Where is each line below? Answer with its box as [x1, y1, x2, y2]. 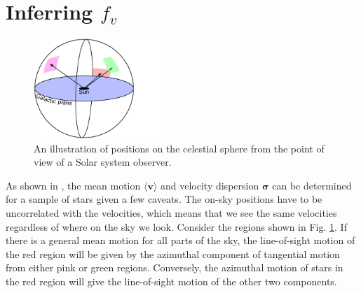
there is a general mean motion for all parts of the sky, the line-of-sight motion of [6, 233, 355, 248]
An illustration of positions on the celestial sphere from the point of [34, 141, 325, 155]
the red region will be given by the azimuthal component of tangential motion [6, 246, 340, 261]
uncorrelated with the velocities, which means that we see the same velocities [6, 206, 337, 220]
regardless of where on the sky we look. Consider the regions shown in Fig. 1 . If [6, 219, 347, 234]
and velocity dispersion [160, 178, 259, 192]
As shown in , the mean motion [6, 178, 141, 192]
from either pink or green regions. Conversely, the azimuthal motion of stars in [6, 260, 343, 275]
